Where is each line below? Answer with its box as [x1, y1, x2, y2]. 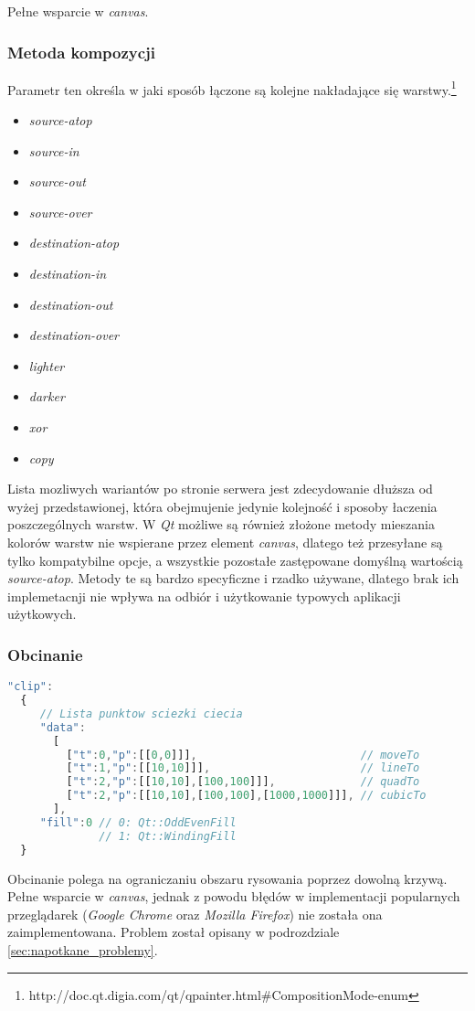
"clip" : [7, 680, 54, 694]
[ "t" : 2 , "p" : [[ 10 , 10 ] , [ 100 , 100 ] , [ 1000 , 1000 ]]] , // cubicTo [66, 789, 427, 803]
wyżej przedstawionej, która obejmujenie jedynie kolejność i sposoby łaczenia [7, 496, 438, 516]
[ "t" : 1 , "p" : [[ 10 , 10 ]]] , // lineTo [66, 761, 420, 775]
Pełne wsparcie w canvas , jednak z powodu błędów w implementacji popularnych [7, 887, 460, 906]
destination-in [28, 264, 107, 283]
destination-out [28, 294, 113, 314]
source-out [28, 172, 86, 191]
